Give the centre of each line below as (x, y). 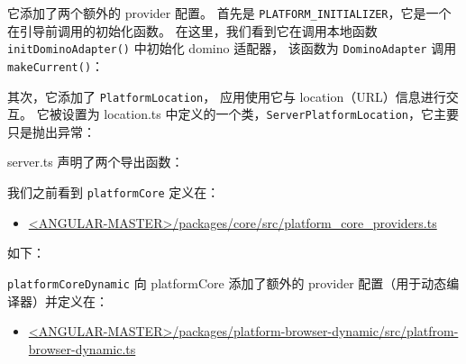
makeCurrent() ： (56, 65)
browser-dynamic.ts (82, 348)
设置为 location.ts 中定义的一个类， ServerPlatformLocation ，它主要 (260, 114)
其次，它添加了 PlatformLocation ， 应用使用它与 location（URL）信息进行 (227, 96)
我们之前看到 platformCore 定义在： (114, 192)
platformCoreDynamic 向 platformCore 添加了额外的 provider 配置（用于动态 (227, 282)
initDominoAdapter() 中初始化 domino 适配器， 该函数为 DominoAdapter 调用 (232, 48)
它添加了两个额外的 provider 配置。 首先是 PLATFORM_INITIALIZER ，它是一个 (229, 13)
